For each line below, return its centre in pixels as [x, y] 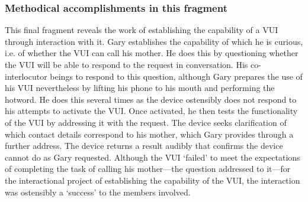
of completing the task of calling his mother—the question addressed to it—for [148, 169]
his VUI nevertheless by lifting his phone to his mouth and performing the [140, 88]
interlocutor [26, 76]
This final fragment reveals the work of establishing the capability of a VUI [142, 30]
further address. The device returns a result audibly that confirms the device [144, 146]
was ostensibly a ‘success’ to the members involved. [98, 192]
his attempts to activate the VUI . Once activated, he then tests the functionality [151, 111]
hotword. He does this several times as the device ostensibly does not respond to [151, 99]
